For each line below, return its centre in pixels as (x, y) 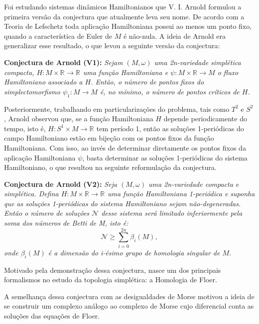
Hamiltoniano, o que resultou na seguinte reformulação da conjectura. (110, 167)
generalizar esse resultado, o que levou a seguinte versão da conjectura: (112, 45)
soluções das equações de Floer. (52, 315)
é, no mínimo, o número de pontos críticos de (170, 91)
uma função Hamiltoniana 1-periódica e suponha (181, 194)
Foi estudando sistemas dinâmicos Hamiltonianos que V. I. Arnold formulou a (123, 6)
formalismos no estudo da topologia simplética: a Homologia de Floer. (111, 280)
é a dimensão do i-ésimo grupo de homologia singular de (134, 252)
